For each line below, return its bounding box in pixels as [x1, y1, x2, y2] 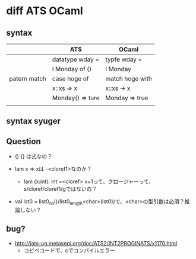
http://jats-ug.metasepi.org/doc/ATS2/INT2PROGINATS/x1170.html [14, 239, 178, 247]
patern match [9, 75, 47, 82]
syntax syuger [6, 116, 61, 126]
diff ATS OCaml [6, 4, 83, 18]
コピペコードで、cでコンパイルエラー [23, 247, 116, 254]
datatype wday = [52, 55, 100, 63]
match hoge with [105, 75, 153, 82]
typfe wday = [105, 55, 143, 63]
